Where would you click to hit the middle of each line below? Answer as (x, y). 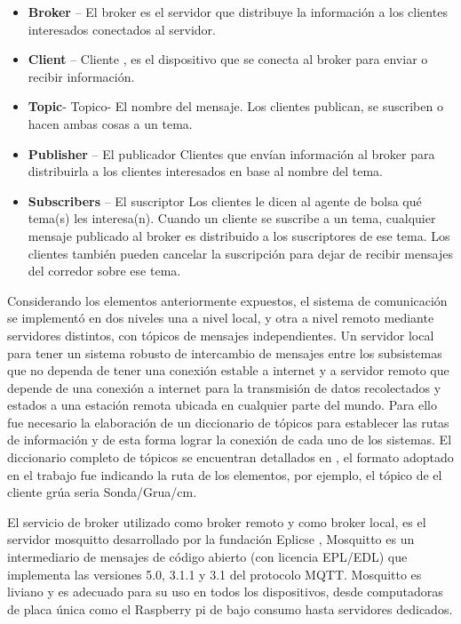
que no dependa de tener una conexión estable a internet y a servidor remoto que (228, 370)
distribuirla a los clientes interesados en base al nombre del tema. (205, 171)
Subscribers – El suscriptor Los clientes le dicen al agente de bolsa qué (225, 200)
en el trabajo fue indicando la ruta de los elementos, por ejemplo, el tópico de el (225, 474)
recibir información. (81, 76)
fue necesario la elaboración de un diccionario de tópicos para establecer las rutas (228, 422)
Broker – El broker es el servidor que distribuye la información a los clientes (238, 12)
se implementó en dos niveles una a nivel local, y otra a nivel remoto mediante (221, 318)
